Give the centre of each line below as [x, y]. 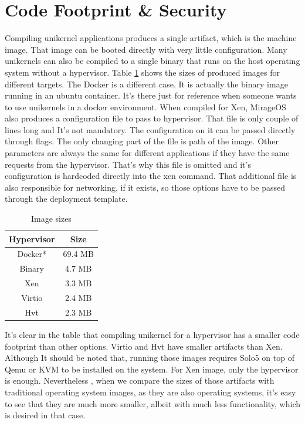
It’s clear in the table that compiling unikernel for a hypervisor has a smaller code [152, 334]
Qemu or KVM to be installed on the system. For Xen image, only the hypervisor [152, 369]
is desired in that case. [45, 415]
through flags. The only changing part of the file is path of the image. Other [142, 141]
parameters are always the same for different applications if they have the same [147, 153]
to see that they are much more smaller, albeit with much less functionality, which [152, 403]
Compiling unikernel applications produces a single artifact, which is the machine [151, 38]
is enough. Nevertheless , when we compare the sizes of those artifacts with [140, 380]
